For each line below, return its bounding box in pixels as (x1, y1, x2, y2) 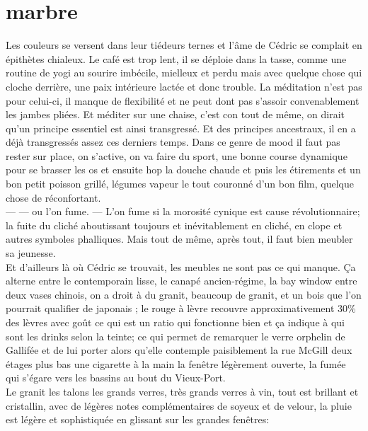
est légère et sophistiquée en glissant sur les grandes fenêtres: (6, 412, 270, 427)
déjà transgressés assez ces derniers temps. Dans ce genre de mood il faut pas (6, 134, 340, 149)
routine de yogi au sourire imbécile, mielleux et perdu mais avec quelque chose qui (6, 65, 362, 80)
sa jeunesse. (6, 246, 56, 260)
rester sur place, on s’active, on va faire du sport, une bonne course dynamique (6, 148, 347, 163)
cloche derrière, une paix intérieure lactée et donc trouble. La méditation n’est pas (6, 79, 362, 93)
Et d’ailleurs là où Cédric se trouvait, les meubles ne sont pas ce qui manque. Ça (6, 259, 356, 274)
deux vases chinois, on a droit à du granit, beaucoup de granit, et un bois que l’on (6, 287, 362, 301)
